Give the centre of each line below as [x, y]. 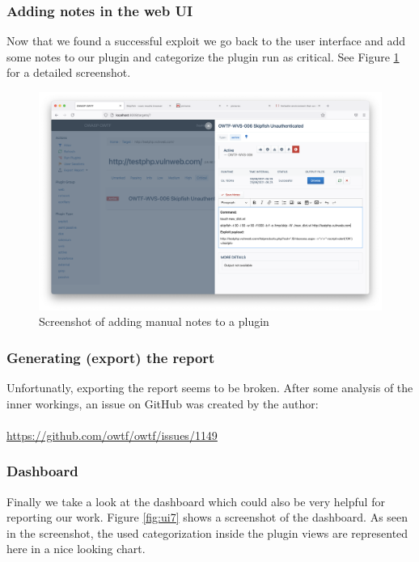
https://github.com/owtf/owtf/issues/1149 [112, 435]
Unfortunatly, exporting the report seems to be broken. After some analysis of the [210, 387]
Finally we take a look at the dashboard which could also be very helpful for [196, 501]
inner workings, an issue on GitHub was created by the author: [163, 403]
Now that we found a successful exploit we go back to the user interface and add [206, 41]
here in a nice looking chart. [76, 549]
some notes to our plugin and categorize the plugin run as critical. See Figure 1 [203, 56]
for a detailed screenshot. [69, 72]
